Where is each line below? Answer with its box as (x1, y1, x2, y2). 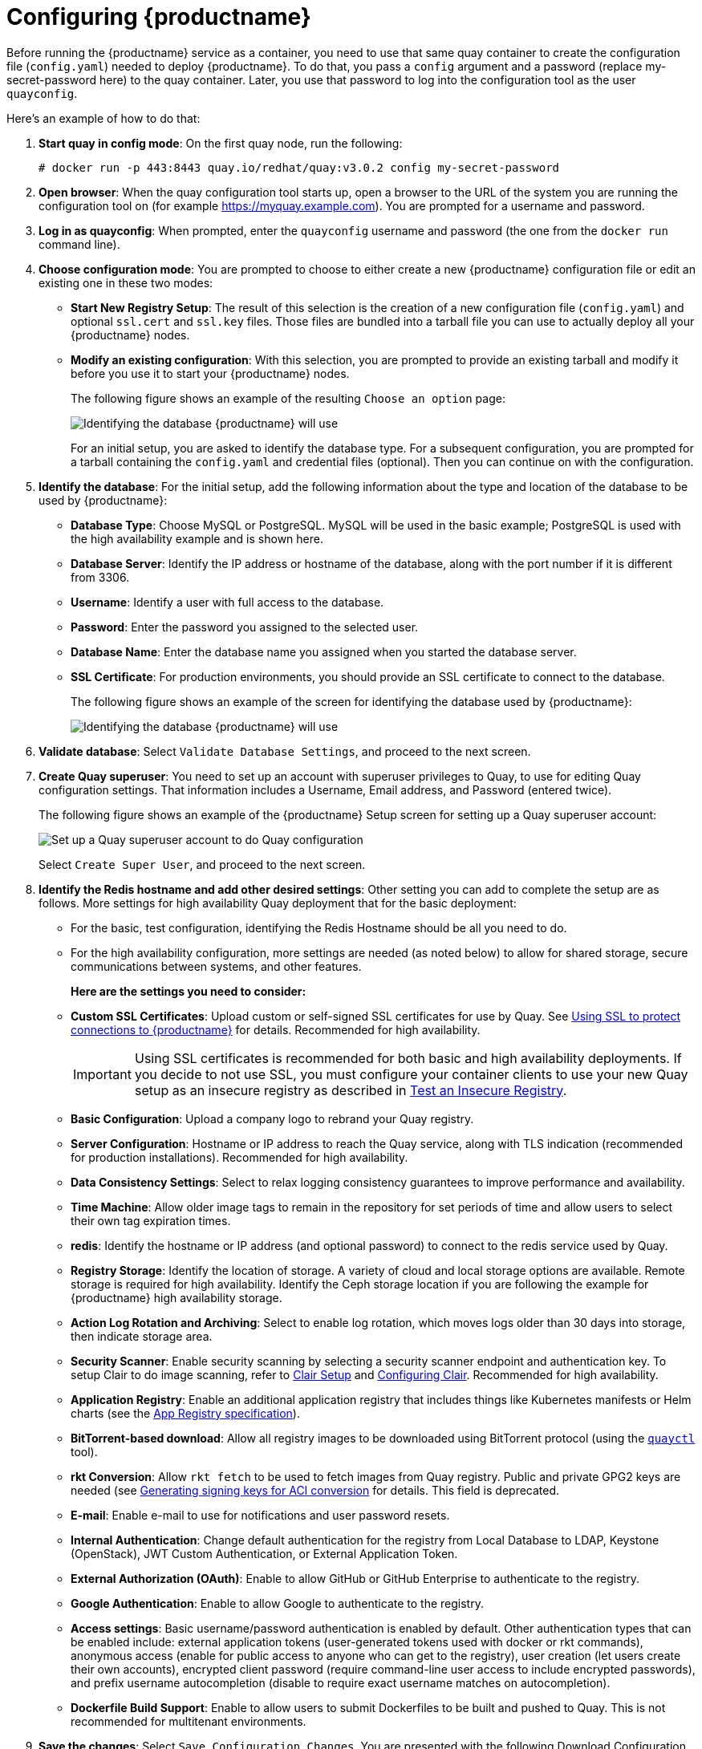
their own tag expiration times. (71, 1213, 231, 1228)
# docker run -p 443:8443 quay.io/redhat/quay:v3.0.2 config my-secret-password (39, 160, 560, 174)
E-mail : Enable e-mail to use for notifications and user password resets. (71, 1508, 450, 1522)
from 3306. (71, 570, 130, 584)
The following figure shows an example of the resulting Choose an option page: (71, 391, 505, 405)
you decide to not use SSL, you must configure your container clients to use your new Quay (134, 1065, 688, 1082)
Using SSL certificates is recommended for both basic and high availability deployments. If (134, 1049, 682, 1066)
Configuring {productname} (6, 3, 311, 30)
